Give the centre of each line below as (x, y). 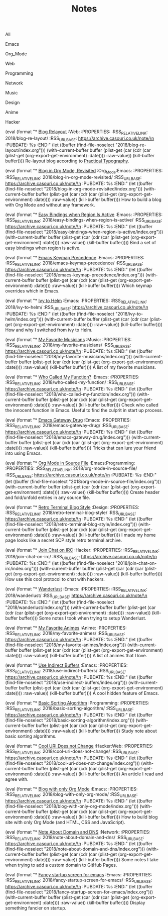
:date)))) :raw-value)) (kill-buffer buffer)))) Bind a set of (99, 243)
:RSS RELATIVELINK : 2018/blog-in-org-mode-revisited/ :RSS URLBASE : (73, 178)
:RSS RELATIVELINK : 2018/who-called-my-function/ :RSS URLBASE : (70, 383)
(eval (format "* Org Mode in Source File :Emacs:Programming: (70, 463)
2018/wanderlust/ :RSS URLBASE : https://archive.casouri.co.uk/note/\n (76, 596)
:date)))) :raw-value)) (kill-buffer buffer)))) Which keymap (93, 285)
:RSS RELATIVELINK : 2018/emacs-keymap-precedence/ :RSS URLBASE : (74, 263)
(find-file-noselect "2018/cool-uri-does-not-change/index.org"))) (73, 763)
